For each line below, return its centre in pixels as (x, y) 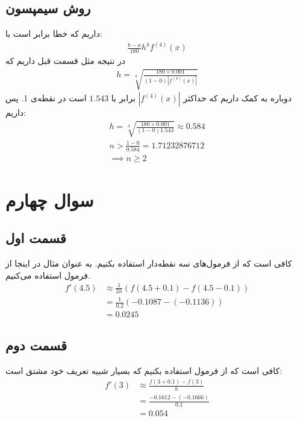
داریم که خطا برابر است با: (54, 33)
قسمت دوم (36, 345)
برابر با (123, 98)
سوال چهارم (50, 199)
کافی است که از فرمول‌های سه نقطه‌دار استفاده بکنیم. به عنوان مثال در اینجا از (149, 263)
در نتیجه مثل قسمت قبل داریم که (65, 61)
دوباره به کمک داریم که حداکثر (238, 98)
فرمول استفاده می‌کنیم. (48, 275)
